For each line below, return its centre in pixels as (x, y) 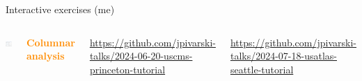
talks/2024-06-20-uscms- (141, 56)
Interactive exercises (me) (60, 9)
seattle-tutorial (262, 69)
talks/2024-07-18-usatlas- (283, 56)
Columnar (50, 42)
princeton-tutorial (127, 69)
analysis (45, 56)
